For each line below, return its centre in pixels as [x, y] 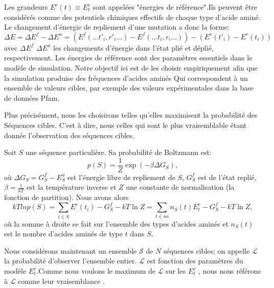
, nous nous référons [230, 271]
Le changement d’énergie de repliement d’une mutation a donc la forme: [117, 27]
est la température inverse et [72, 187]
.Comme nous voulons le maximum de [96, 271]
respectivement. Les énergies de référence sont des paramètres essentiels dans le [128, 58]
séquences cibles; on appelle [207, 250]
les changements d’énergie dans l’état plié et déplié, [133, 47]
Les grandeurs [26, 7]
